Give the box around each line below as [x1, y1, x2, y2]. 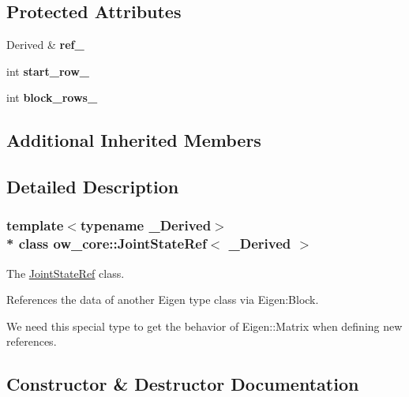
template [6, 215, 64, 235]
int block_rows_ [6, 89, 98, 106]
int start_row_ [6, 62, 89, 79]
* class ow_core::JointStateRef [6, 234, 207, 253]
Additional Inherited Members [6, 128, 261, 152]
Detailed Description [6, 174, 179, 199]
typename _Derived [80, 215, 212, 235]
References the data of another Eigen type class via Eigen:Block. [6, 291, 319, 308]
